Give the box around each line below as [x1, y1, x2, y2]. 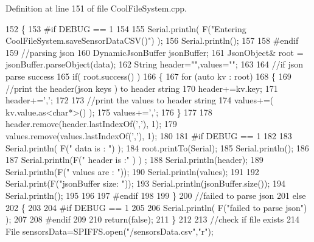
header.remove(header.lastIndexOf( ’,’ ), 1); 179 [5, 117, 177, 130]
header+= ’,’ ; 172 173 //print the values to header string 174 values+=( [5, 94, 274, 106]
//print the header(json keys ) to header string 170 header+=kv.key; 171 [5, 81, 278, 94]
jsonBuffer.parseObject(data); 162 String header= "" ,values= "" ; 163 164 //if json [5, 58, 304, 71]
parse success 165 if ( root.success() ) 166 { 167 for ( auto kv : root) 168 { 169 [5, 69, 291, 82]
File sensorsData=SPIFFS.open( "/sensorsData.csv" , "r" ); [5, 224, 214, 237]
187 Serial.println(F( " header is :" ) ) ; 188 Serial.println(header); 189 [5, 153, 263, 166]
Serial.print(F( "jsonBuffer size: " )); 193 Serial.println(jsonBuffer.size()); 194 [5, 177, 286, 190]
